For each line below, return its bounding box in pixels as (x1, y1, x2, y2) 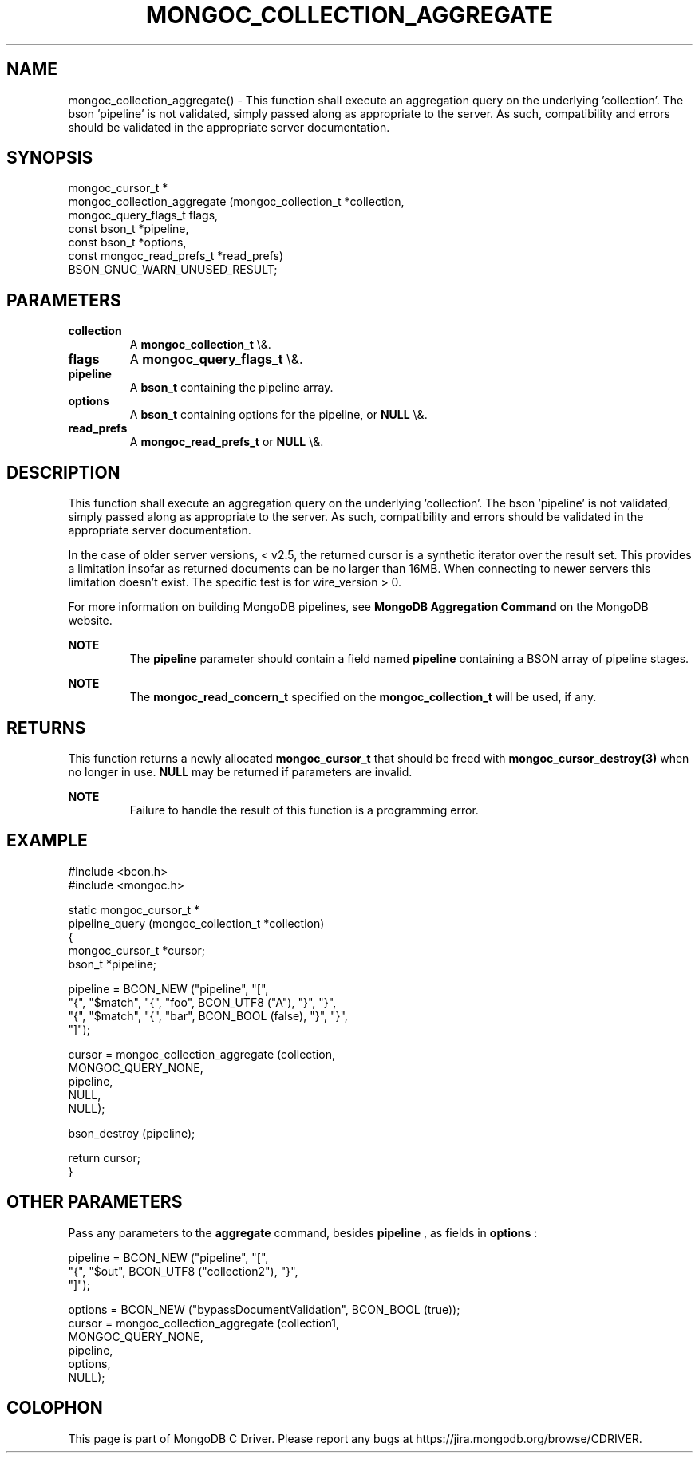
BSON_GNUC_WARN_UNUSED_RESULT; (68, 262, 278, 277)
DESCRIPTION (6, 462, 120, 483)
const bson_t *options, (68, 235, 187, 250)
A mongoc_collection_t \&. (129, 337, 271, 352)
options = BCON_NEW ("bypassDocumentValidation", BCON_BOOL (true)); (68, 1302, 460, 1316)
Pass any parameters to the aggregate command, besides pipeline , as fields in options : (68, 1225, 538, 1240)
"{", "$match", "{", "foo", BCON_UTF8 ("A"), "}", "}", (68, 995, 337, 1009)
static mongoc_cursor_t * (68, 902, 200, 917)
